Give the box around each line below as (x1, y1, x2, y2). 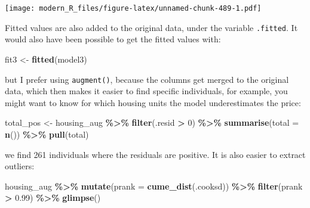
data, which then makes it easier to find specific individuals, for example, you (5, 85, 288, 97)
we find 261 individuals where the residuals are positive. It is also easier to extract (5, 148, 306, 160)
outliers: (5, 160, 35, 172)
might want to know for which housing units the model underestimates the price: (5, 96, 301, 108)
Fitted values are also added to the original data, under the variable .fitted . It (5, 21, 298, 33)
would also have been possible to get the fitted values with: (5, 33, 221, 45)
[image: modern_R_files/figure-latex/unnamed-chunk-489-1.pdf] (5, 4, 262, 13)
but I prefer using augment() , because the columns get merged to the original (5, 73, 289, 85)
